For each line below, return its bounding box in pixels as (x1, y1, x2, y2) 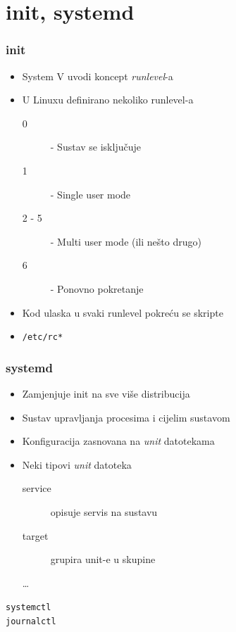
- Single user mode (50, 187, 131, 201)
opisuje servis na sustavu (50, 504, 158, 519)
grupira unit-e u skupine (50, 552, 156, 567)
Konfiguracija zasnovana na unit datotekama (22, 434, 215, 448)
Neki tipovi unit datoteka (22, 457, 132, 472)
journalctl (6, 617, 56, 626)
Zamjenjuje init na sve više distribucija (22, 386, 190, 400)
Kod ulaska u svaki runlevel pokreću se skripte (22, 305, 223, 320)
